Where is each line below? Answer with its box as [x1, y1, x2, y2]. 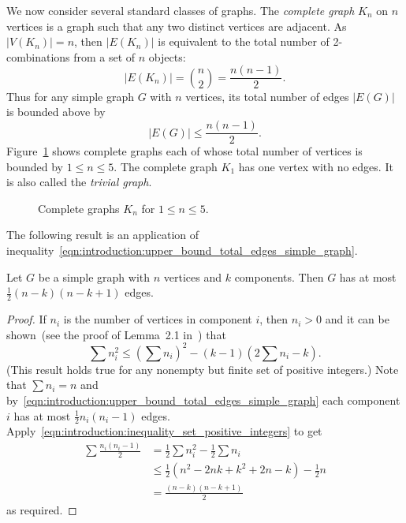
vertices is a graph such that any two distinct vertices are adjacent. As [6, 17, 347, 34]
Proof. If [6, 311, 47, 327]
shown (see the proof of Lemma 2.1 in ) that [6, 326, 226, 342]
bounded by [6, 158, 63, 174]
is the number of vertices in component [63, 311, 252, 327]
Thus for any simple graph [6, 88, 135, 104]
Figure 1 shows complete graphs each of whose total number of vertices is [6, 143, 363, 159]
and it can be [325, 311, 389, 327]
